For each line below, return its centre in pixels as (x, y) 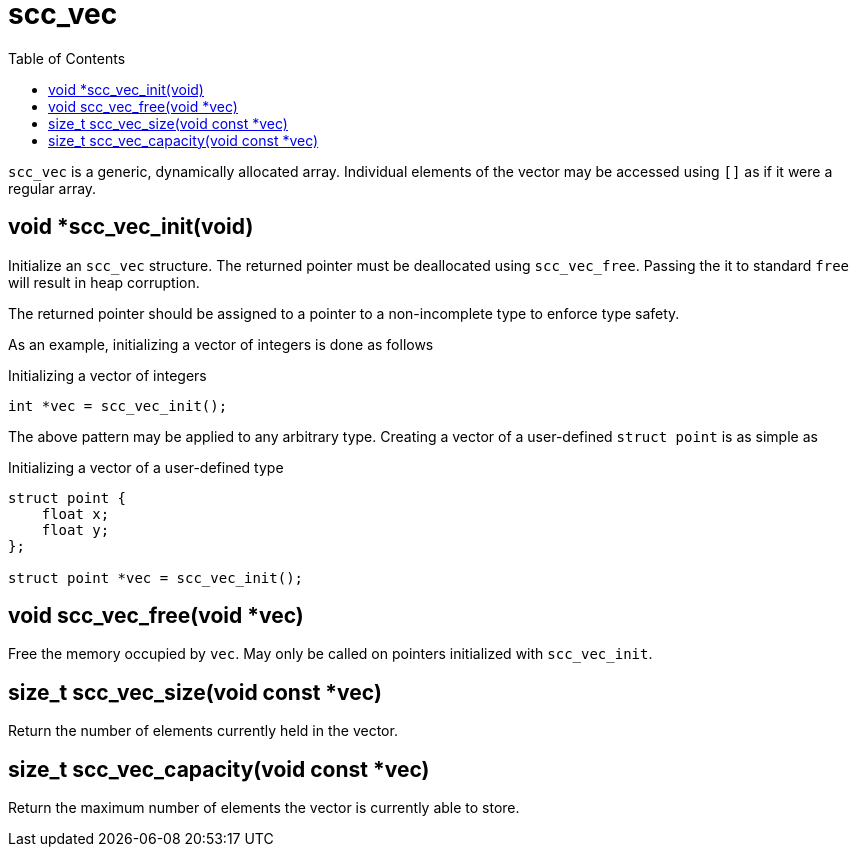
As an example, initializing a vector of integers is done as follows (221, 344)
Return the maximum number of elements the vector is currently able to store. (264, 808)
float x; (75, 513)
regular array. (52, 188)
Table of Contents (67, 58)
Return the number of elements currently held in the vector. (203, 731)
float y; (75, 529)
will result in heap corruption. (104, 282)
